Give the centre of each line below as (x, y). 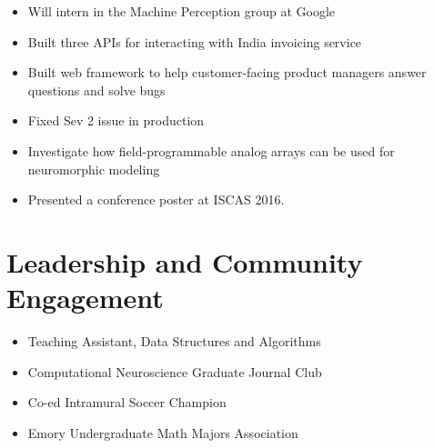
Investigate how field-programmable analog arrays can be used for (211, 150)
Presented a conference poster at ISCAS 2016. (156, 199)
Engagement (85, 298)
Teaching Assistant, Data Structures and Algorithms (174, 341)
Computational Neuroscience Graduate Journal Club (175, 371)
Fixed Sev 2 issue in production (116, 120)
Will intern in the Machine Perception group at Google (182, 11)
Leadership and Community (185, 261)
